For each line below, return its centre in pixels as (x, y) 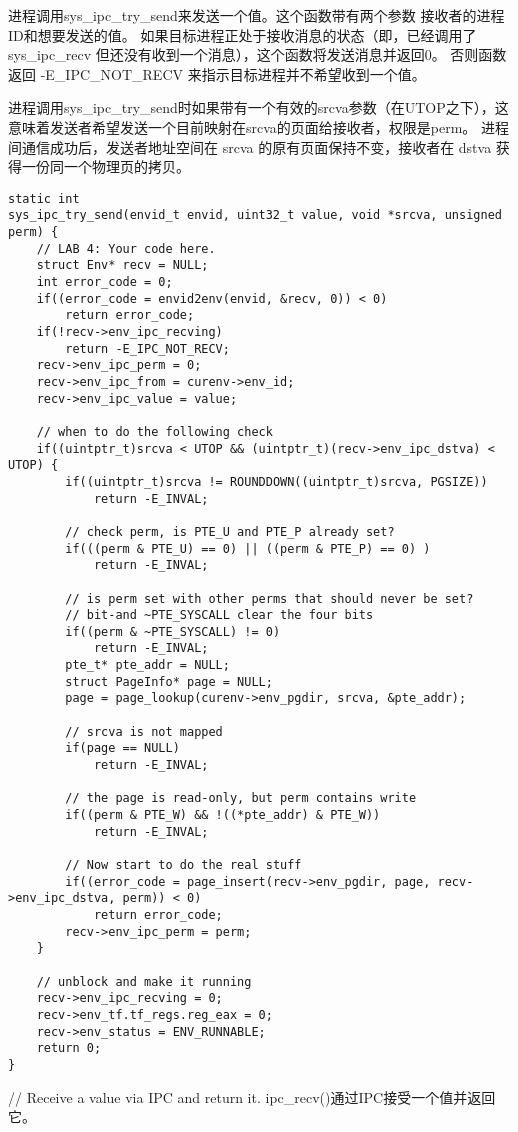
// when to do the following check (154, 431)
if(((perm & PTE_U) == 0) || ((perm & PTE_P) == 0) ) (248, 548)
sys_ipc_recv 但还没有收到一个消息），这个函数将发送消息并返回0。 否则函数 (257, 54)
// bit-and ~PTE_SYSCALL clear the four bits (219, 615)
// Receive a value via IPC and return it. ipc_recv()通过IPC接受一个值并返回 (252, 1096)
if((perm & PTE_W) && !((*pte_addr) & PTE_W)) (223, 815)
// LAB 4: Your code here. (126, 248)
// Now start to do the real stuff (183, 865)
